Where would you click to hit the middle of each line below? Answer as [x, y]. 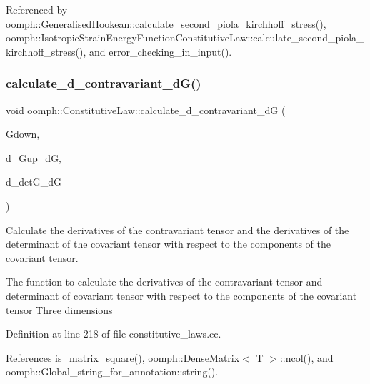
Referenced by [37, 9]
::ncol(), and [306, 357]
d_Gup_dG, [34, 157]
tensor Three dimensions [59, 309]
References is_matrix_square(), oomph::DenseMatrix [123, 357]
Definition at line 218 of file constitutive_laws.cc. [114, 334]
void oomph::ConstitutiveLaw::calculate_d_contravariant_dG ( [146, 110]
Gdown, [23, 134]
